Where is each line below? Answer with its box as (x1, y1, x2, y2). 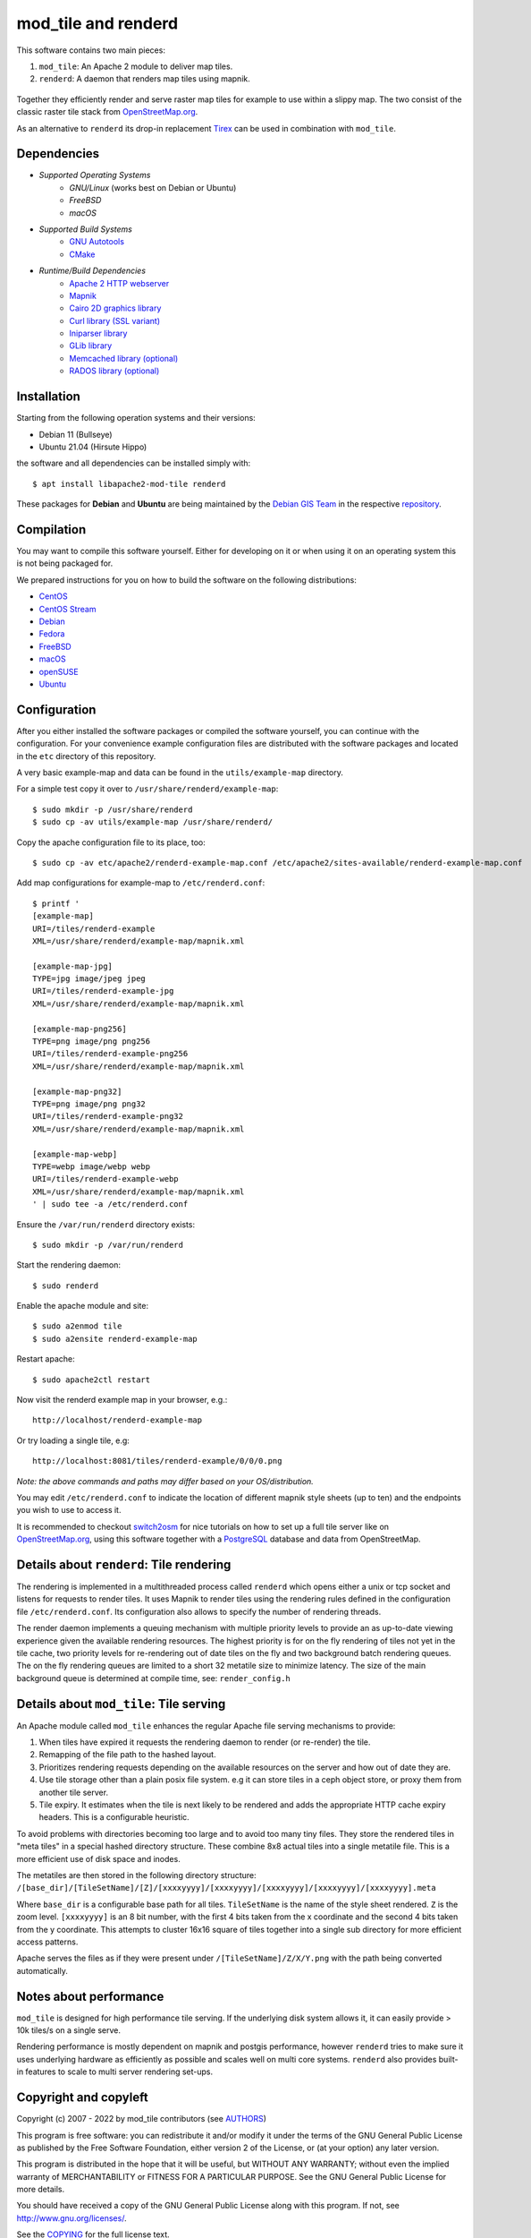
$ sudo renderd (32, 1280, 99, 1291)
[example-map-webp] (32, 1149, 118, 1159)
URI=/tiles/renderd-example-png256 (32, 1048, 189, 1059)
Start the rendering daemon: (16, 1260, 121, 1270)
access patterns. (16, 1936, 79, 1947)
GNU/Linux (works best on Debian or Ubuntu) (69, 182, 237, 192)
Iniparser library (69, 328, 128, 339)
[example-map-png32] (32, 1086, 122, 1097)
